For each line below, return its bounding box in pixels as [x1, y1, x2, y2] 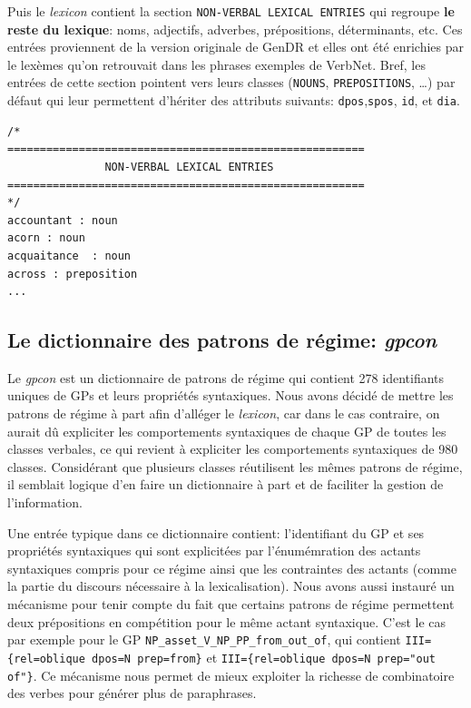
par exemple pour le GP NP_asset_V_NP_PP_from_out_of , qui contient [7, 630, 401, 649]
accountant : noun [7, 213, 118, 227]
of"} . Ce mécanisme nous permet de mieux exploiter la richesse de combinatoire [7, 665, 455, 684]
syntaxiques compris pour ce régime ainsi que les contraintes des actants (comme [7, 558, 456, 577]
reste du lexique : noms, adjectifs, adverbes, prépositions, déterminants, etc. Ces [7, 19, 463, 38]
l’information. [7, 493, 83, 512]
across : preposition [7, 267, 138, 280]
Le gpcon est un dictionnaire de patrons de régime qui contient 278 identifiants [7, 368, 445, 387]
